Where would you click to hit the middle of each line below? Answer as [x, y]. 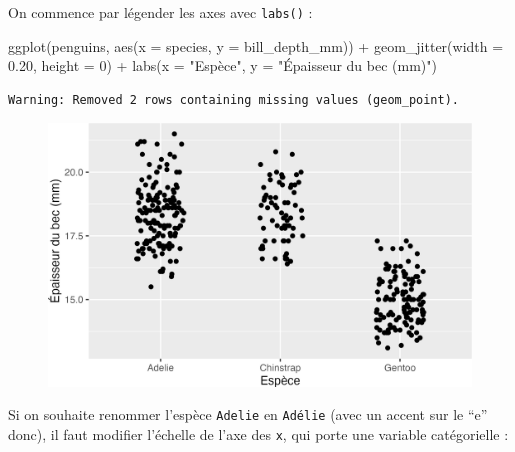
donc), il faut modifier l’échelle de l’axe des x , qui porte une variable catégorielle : [258, 434]
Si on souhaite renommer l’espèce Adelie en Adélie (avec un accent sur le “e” [248, 414]
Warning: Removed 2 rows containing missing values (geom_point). [234, 99]
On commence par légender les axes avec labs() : [160, 12]
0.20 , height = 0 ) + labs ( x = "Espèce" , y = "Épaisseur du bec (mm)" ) [222, 65]
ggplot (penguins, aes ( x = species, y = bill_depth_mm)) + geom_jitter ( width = [256, 45]
